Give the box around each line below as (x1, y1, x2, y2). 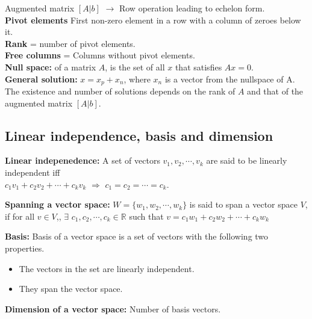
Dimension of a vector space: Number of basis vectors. (5, 302, 221, 315)
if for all (5, 209, 35, 222)
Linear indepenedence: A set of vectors (5, 154, 160, 167)
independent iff (5, 166, 60, 178)
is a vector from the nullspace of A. (164, 72, 295, 85)
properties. (5, 241, 45, 254)
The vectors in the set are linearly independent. (19, 262, 195, 274)
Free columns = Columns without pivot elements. (5, 49, 195, 61)
